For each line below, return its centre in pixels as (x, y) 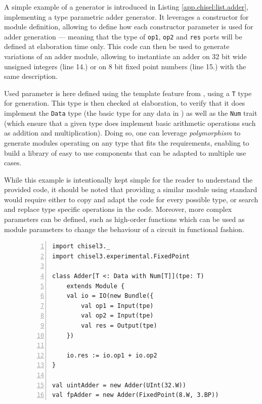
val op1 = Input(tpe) (117, 306)
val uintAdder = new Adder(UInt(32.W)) (119, 385)
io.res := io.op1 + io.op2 (112, 355)
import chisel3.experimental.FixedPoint (121, 256)
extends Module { (96, 286)
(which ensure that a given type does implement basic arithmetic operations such (130, 123)
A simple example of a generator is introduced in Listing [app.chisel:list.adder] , (126, 7)
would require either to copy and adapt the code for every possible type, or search (131, 199)
